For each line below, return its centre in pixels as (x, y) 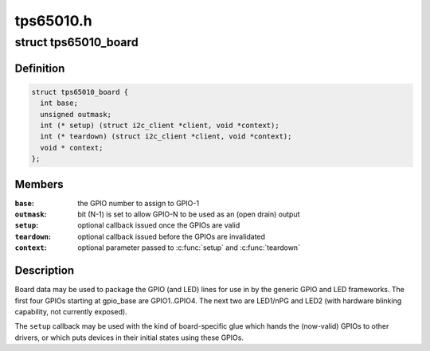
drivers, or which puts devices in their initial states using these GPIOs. (129, 337)
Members (39, 184)
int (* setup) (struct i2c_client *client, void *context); (160, 125)
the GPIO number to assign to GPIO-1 (138, 203)
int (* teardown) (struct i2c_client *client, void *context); (166, 136)
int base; (59, 103)
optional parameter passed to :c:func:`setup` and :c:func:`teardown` (189, 248)
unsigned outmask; (76, 114)
